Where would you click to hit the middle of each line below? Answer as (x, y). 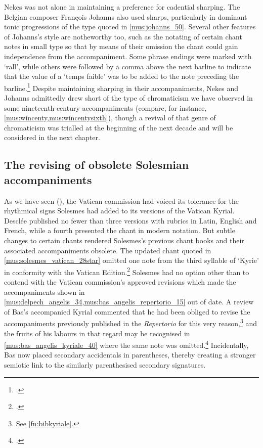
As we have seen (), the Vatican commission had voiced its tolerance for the (121, 200)
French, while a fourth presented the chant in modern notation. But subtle (120, 230)
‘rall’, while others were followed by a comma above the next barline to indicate (128, 66)
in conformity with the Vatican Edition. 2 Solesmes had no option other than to (127, 271)
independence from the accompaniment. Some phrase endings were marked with (128, 56)
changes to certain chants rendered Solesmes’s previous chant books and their (124, 240)
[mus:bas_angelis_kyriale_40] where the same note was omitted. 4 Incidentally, (126, 344)
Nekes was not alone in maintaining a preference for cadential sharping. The (122, 7)
